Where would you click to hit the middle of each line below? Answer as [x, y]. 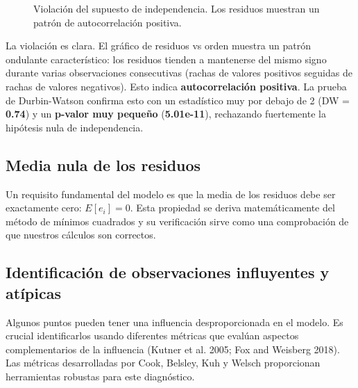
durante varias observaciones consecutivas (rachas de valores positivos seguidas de [179, 73]
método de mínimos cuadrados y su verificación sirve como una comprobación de [177, 221]
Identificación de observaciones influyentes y [168, 272]
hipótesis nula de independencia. [75, 127]
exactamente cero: [44, 208]
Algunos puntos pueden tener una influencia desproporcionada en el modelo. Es [174, 322]
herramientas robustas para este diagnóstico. [100, 376]
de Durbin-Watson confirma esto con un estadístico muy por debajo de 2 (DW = [178, 100]
